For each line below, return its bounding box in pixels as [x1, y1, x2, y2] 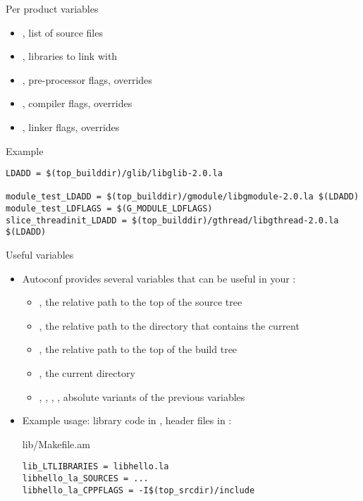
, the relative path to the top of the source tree [39, 295, 242, 309]
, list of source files [22, 25, 103, 39]
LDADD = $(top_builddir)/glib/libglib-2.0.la [6, 168, 223, 179]
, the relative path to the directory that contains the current [39, 318, 300, 333]
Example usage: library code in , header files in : [22, 413, 232, 428]
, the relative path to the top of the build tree [39, 342, 238, 357]
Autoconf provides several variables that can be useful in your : [22, 271, 296, 285]
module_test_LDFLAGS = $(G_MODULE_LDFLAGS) [6, 204, 213, 214]
